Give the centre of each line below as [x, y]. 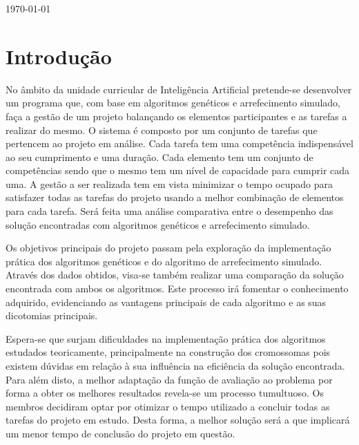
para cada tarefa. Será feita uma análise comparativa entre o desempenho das [169, 211]
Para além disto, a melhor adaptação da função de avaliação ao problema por [169, 379]
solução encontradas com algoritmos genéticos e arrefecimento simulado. [158, 224]
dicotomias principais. [52, 315]
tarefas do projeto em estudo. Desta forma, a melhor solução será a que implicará [178, 420]
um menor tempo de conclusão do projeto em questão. [120, 433]
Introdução [59, 56]
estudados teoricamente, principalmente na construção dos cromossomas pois [168, 352]
